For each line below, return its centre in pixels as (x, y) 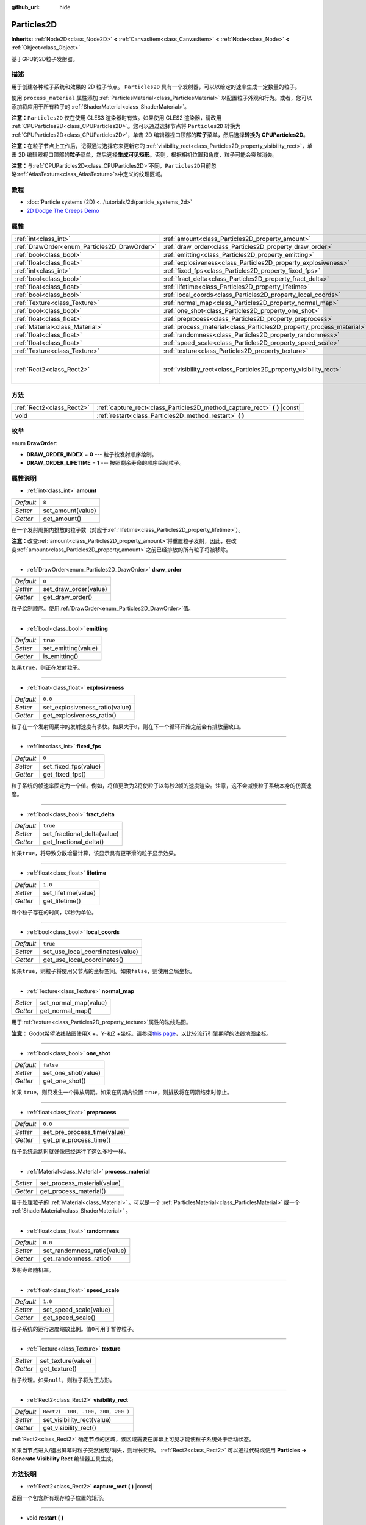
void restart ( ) (45, 1518)
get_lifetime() (62, 901)
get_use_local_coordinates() (83, 960)
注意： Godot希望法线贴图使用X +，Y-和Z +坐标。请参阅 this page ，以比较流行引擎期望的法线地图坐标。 (142, 1033)
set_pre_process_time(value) (84, 1132)
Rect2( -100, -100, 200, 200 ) (87, 1412)
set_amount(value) (70, 511)
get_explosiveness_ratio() (80, 715)
